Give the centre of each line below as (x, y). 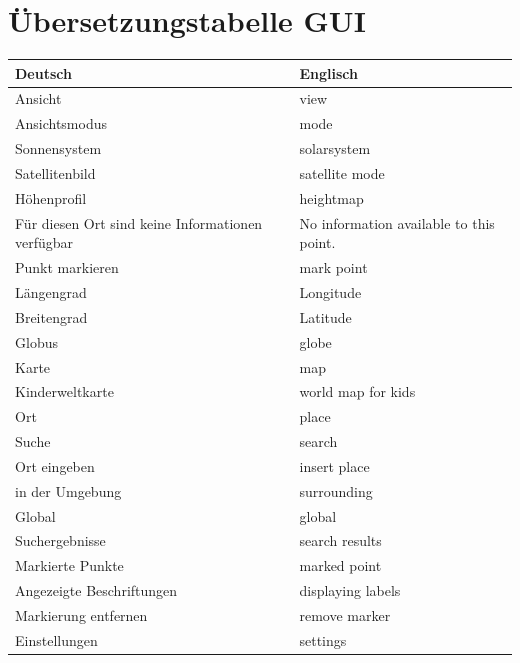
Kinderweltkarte (64, 391)
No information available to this (397, 222)
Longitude (330, 291)
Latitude (325, 316)
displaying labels (350, 590)
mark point (333, 267)
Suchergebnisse (60, 540)
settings (323, 639)
